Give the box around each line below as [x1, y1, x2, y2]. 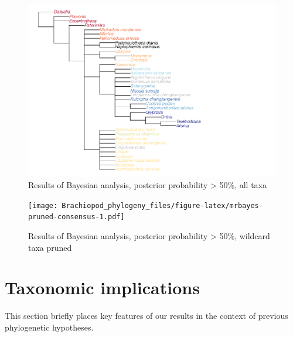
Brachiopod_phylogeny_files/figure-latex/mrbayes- [62, 201, 263, 210]
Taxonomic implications [5, 275, 200, 299]
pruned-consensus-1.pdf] [28, 213, 125, 222]
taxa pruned [28, 241, 72, 253]
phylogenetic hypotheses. [5, 321, 94, 333]
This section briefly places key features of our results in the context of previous [5, 309, 288, 322]
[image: [28, 201, 58, 210]
